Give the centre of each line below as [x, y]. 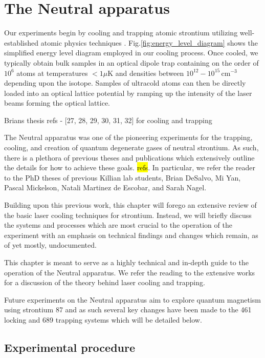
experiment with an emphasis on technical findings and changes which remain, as [131, 235]
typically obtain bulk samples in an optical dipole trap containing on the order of [131, 62]
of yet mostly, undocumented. [50, 245]
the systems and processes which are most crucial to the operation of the [118, 225]
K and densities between [146, 73]
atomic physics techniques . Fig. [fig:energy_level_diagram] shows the [149, 42]
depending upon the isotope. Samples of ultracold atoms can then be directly [125, 83]
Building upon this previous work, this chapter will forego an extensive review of [130, 205]
